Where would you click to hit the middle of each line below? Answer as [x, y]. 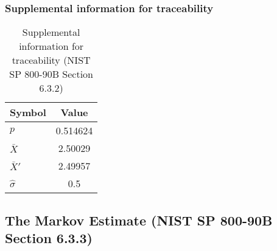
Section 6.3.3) [49, 238]
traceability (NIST [51, 60]
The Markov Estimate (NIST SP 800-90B [139, 220]
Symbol [28, 112]
